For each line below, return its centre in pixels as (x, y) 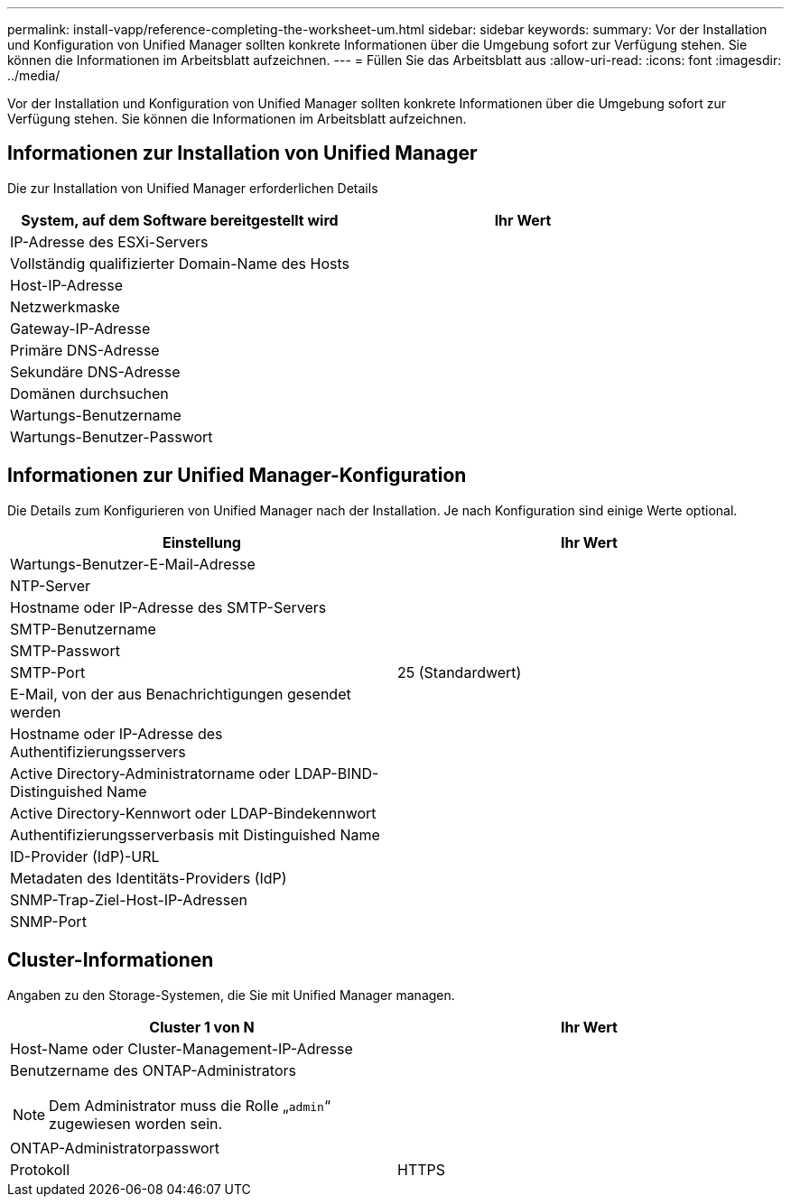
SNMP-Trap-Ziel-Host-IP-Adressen (129, 899)
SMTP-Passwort (65, 650)
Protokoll (40, 1169)
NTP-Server (51, 585)
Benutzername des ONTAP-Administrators (153, 1070)
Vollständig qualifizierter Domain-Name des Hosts (180, 263)
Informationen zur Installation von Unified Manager (242, 153)
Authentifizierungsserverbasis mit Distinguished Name (195, 834)
